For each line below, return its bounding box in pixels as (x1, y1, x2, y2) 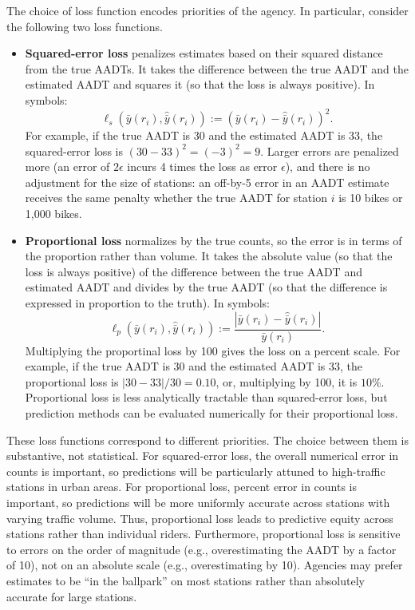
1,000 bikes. (25, 205, 82, 222)
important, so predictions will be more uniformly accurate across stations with (6, 493, 390, 510)
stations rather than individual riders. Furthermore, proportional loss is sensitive (6, 525, 401, 542)
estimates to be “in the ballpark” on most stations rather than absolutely (6, 572, 365, 588)
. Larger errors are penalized (260, 142, 399, 159)
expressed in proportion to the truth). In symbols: (25, 295, 270, 311)
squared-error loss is (25, 142, 123, 159)
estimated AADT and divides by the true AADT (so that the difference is (25, 279, 388, 295)
